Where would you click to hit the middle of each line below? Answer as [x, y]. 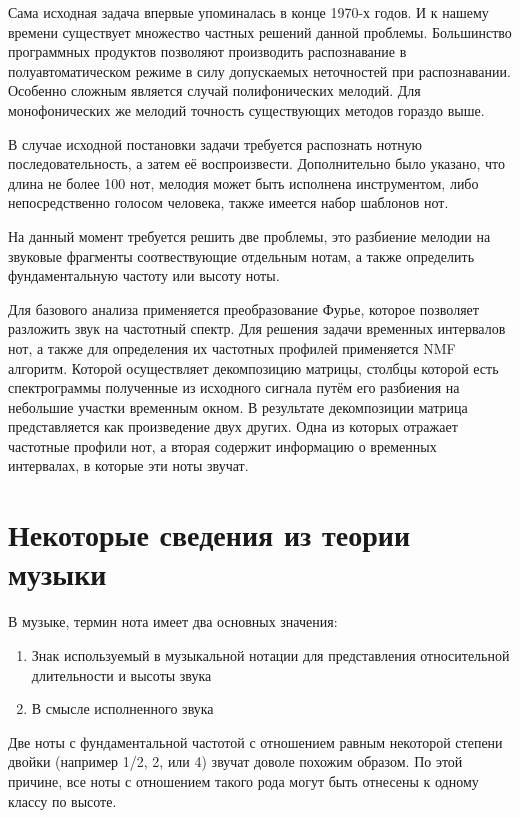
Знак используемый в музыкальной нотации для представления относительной [270, 654]
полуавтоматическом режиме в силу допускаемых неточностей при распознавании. [259, 70]
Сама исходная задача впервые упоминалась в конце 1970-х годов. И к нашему [248, 12]
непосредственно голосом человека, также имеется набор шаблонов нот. [228, 202]
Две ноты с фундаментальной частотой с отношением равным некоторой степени [255, 741]
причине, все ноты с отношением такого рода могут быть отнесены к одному [243, 780]
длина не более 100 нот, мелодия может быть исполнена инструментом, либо [243, 182]
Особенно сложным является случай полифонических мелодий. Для [214, 90]
